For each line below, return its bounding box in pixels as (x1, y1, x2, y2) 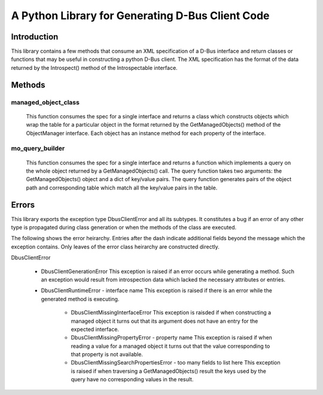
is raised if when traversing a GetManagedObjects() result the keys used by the (71, 368, 266, 375)
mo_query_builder (11, 144, 65, 152)
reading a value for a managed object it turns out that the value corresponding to (71, 342, 270, 350)
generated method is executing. (41, 295, 120, 302)
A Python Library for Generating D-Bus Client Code (11, 9, 270, 22)
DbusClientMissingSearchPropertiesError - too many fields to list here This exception (71, 359, 281, 366)
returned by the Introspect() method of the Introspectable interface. (11, 64, 178, 71)
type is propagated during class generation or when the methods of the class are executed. (11, 224, 237, 231)
